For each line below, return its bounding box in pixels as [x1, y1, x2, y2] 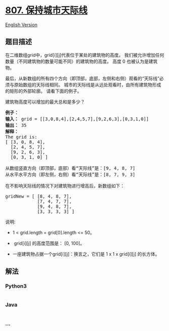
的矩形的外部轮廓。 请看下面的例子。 [5, 88, 82, 94]
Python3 [5, 282, 27, 290]
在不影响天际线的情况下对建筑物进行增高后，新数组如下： [5, 183, 125, 188]
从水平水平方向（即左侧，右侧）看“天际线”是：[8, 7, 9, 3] [5, 171, 136, 177]
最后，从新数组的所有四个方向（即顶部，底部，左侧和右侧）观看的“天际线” [5, 75, 160, 81]
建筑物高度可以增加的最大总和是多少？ [5, 99, 85, 105]
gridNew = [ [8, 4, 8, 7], [5, 193, 72, 199]
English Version [5, 21, 38, 28]
